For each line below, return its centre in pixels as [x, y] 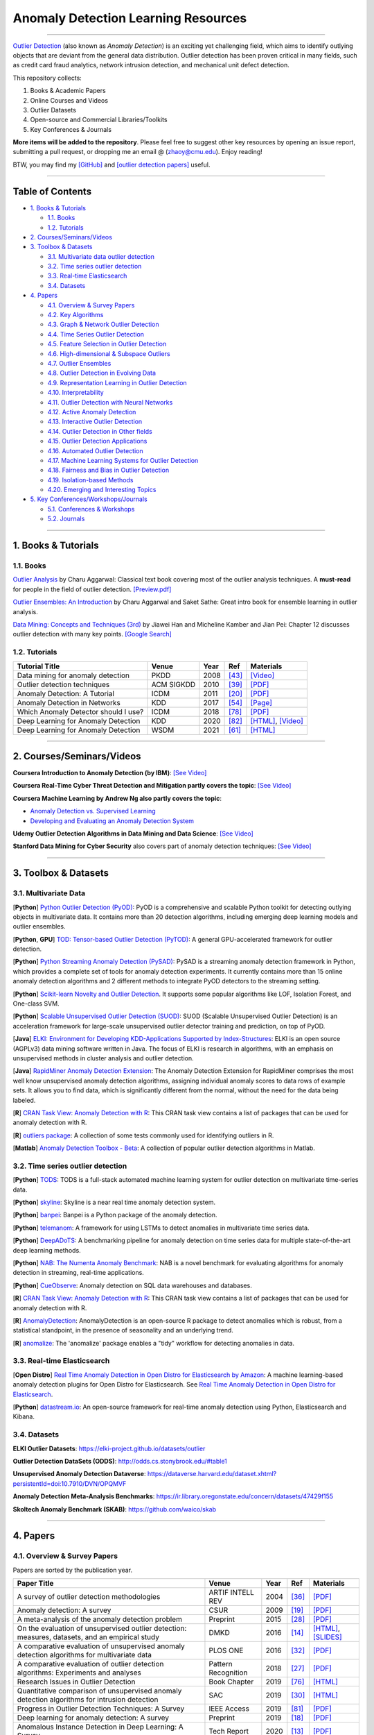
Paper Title [35, 1584]
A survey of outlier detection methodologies [89, 1597]
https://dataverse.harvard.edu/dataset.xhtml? [212, 1474]
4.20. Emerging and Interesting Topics [102, 490]
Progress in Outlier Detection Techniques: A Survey [101, 1709]
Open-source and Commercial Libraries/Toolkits [99, 120]
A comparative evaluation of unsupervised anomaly [101, 1646]
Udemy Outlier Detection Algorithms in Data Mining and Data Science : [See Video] [133, 833]
